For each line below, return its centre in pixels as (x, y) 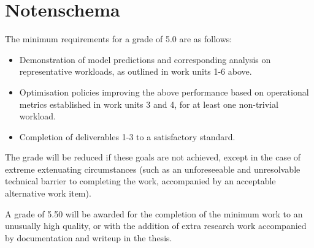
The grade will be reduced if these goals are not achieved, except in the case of (153, 157)
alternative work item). (48, 193)
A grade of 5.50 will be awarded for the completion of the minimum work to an (154, 213)
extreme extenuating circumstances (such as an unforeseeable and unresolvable (153, 169)
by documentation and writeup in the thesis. (89, 237)
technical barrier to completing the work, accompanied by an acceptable (140, 181)
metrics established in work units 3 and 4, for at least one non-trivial (149, 104)
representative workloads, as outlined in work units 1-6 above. (136, 71)
